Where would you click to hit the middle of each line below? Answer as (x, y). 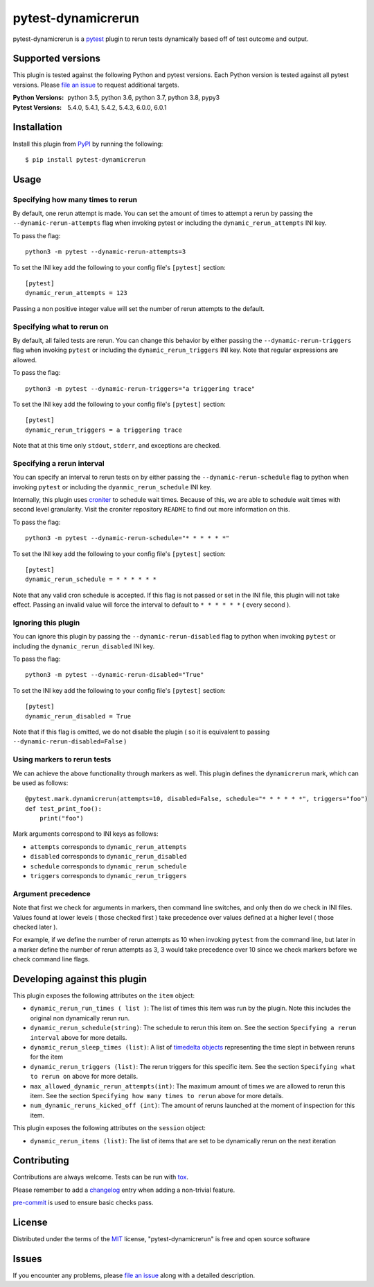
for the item (47, 1057)
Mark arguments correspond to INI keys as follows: (86, 834)
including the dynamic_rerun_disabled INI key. (84, 646)
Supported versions (56, 59)
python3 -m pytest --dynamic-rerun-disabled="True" (115, 675)
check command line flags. (51, 959)
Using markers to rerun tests (62, 759)
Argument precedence (52, 893)
